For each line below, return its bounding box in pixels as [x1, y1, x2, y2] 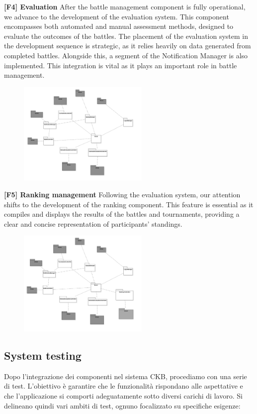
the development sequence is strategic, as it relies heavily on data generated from [4, 40, 251, 51]
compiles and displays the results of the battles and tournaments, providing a [4, 209, 240, 219]
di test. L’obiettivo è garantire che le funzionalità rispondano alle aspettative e [4, 381, 243, 391]
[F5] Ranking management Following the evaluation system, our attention [4, 189, 241, 199]
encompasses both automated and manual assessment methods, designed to [4, 21, 234, 31]
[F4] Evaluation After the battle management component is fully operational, [4, 1, 246, 11]
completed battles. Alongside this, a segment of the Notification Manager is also [4, 50, 248, 60]
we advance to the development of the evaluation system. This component [4, 11, 229, 21]
